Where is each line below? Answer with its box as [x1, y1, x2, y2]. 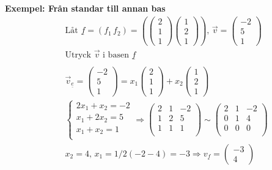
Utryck [65, 51, 91, 60]
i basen [103, 51, 129, 60]
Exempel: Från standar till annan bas [5, 2, 166, 14]
